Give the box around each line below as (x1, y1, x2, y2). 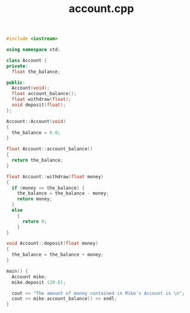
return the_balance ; (11, 157, 63, 164)
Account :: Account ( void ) (6, 118, 66, 125)
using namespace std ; (6, 47, 61, 53)
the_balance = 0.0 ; (11, 129, 61, 135)
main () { (6, 268, 28, 274)
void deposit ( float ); (11, 102, 66, 108)
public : (6, 79, 26, 85)
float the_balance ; (11, 69, 61, 75)
